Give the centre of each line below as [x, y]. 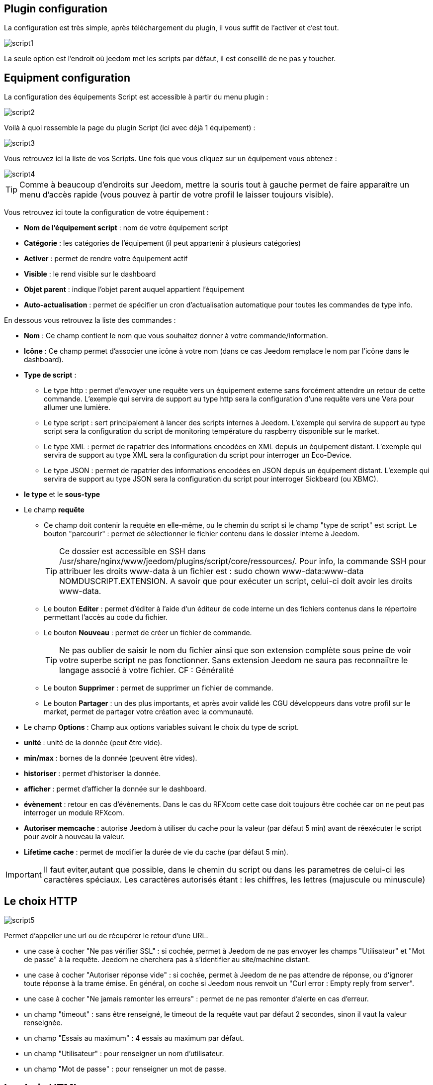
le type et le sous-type [62, 494]
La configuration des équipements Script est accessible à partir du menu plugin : [136, 97]
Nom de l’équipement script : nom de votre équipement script [126, 228]
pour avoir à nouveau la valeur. [74, 837]
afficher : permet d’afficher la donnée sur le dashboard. [115, 789]
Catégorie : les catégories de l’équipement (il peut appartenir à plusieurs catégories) [163, 243]
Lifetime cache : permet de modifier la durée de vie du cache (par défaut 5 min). [156, 852]
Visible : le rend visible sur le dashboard [90, 274]
